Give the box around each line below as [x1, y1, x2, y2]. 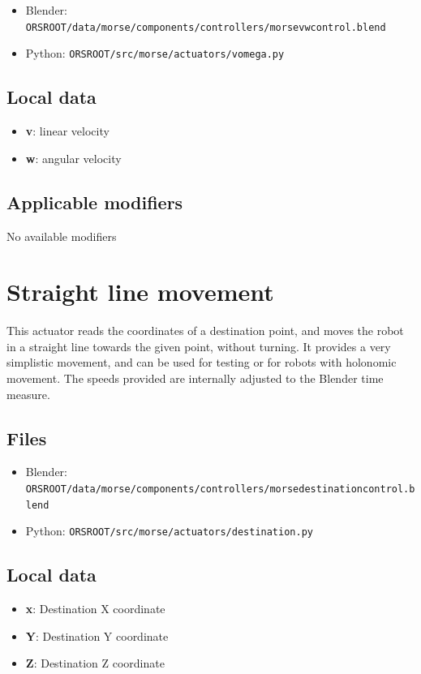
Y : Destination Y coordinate [25, 627, 169, 644]
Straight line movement [6, 275, 274, 308]
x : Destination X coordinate [25, 600, 165, 617]
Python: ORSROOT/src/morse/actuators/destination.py [25, 522, 313, 539]
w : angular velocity [25, 149, 122, 166]
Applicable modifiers [6, 189, 183, 214]
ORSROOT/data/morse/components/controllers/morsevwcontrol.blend [25, 21, 386, 33]
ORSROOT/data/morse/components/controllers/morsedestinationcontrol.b [25, 483, 415, 495]
